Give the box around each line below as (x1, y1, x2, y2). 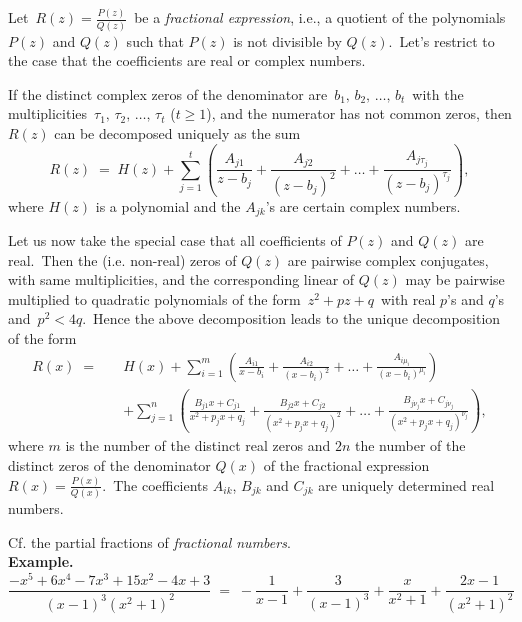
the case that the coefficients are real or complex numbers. (8, 50, 366, 71)
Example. (8, 551, 74, 572)
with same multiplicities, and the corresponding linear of (8, 269, 355, 290)
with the (412, 83, 464, 104)
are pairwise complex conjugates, (287, 249, 489, 270)
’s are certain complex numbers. (265, 195, 461, 216)
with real (380, 288, 436, 309)
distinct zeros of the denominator (8, 455, 211, 476)
